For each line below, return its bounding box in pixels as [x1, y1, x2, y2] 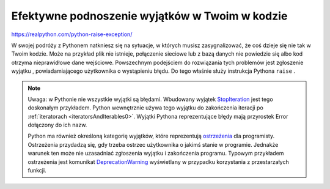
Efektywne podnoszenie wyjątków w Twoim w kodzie [11, 9, 288, 23]
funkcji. [28, 167, 46, 174]
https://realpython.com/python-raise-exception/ [11, 31, 133, 38]
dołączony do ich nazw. [28, 121, 87, 128]
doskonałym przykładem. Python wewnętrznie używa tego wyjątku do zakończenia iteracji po [28, 104, 264, 111]
